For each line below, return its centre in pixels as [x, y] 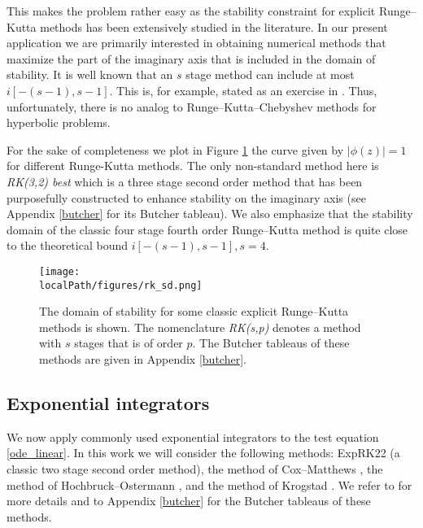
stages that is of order [129, 343]
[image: [60, 271]
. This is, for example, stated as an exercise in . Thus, [243, 90]
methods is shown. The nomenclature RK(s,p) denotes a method [200, 327]
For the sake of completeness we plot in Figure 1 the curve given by [175, 149]
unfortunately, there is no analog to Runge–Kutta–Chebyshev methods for [192, 106]
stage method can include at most [270, 74]
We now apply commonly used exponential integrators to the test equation [193, 436]
